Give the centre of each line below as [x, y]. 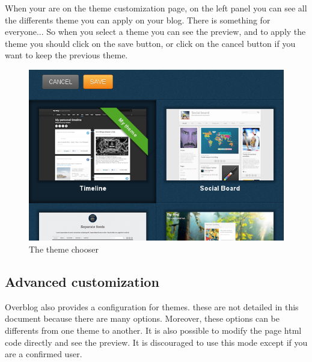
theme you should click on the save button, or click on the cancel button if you [150, 43]
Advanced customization [82, 281]
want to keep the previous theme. [66, 55]
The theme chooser [64, 249]
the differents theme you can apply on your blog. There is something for [138, 20]
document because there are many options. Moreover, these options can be [142, 318]
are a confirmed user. [44, 354]
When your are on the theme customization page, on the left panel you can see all [156, 8]
